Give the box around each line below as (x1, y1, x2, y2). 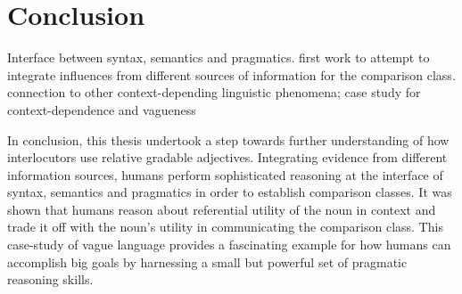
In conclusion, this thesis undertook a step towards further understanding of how (7, 130, 450, 149)
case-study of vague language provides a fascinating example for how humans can (7, 235, 451, 254)
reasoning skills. (7, 270, 94, 289)
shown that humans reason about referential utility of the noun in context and (7, 200, 436, 218)
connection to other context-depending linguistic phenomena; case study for (7, 83, 421, 102)
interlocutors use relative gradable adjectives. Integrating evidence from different (7, 148, 448, 167)
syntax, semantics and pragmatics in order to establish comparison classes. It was (7, 183, 452, 201)
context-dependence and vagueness (7, 100, 196, 118)
